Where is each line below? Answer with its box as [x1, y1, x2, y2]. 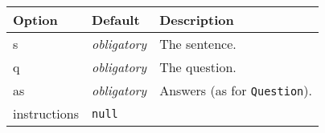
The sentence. [159, 34, 237, 53]
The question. [159, 58, 237, 76]
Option [13, 10, 58, 29]
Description [159, 10, 234, 29]
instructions [13, 104, 80, 123]
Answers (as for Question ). [159, 81, 312, 99]
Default [92, 10, 140, 29]
